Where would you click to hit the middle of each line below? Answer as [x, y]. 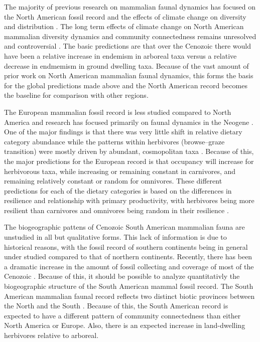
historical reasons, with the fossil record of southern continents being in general [126, 246]
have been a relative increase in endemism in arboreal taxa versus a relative [120, 55]
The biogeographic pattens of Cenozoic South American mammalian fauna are [124, 227]
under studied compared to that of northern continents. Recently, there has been [128, 256]
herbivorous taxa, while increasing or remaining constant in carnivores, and [120, 171]
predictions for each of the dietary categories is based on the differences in [118, 190]
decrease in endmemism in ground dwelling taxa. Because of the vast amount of [126, 65]
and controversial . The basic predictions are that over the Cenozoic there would [127, 46]
